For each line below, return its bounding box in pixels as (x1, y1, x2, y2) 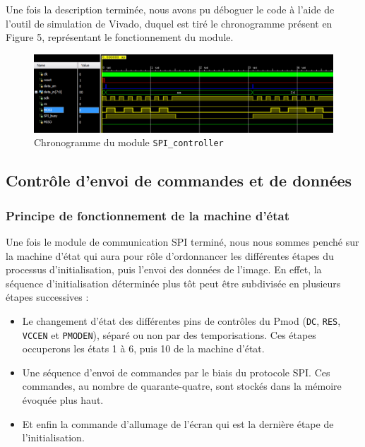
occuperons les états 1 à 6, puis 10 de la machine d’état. (22, 341, 265, 356)
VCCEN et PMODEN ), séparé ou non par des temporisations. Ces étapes (22, 327, 316, 342)
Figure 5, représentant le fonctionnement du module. (6, 30, 234, 44)
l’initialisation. (22, 430, 85, 445)
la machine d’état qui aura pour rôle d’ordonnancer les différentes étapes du (6, 248, 334, 263)
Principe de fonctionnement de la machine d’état (6, 206, 289, 224)
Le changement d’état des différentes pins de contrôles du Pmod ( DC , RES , (22, 313, 341, 328)
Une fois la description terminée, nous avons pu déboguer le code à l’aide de (6, 2, 335, 16)
